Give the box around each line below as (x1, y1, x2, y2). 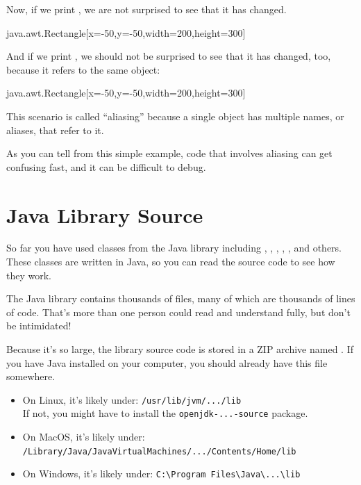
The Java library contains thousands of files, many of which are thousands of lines (6, 291, 355, 306)
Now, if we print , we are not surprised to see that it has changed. (6, 2, 287, 16)
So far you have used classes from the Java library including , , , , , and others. (6, 240, 342, 255)
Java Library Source (6, 200, 203, 229)
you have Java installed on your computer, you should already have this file (6, 355, 328, 370)
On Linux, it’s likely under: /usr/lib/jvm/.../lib (22, 392, 242, 406)
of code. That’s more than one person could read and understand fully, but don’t (6, 304, 351, 319)
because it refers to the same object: (6, 62, 160, 76)
